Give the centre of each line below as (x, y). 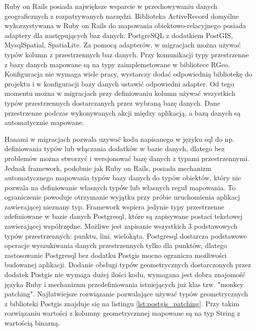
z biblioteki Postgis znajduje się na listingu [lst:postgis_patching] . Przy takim (122, 303)
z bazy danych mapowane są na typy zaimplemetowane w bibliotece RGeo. (117, 64)
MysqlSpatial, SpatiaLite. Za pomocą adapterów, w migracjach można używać (123, 45)
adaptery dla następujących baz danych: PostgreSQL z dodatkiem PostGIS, (119, 35)
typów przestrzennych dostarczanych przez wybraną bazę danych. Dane (112, 103)
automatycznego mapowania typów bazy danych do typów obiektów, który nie (123, 178)
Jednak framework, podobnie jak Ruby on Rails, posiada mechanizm (108, 168)
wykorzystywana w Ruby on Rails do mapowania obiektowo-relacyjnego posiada (125, 25)
